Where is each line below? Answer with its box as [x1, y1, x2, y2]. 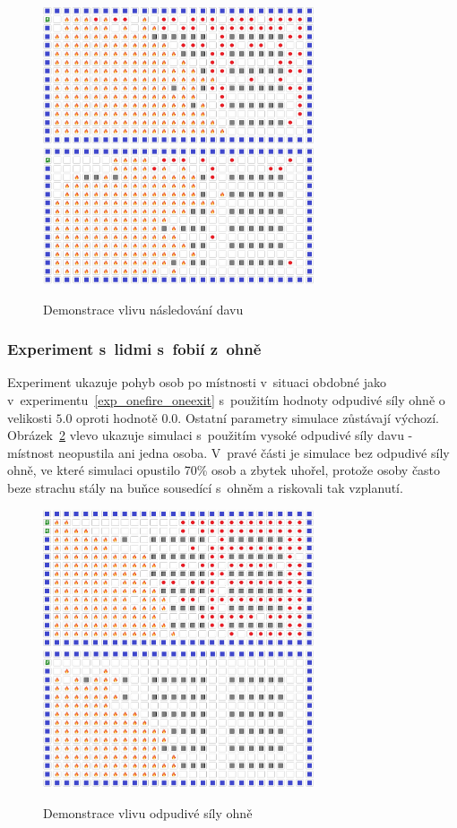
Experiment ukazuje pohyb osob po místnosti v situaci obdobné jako [7, 373, 386, 392]
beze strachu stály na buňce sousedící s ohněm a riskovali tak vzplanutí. [7, 478, 403, 496]
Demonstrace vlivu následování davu [43, 299, 244, 318]
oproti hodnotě [76, 408, 158, 427]
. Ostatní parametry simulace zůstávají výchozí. [177, 408, 439, 427]
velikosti [7, 408, 52, 427]
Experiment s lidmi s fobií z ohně [7, 338, 262, 360]
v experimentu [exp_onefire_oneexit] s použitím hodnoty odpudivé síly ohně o [7, 391, 445, 410]
